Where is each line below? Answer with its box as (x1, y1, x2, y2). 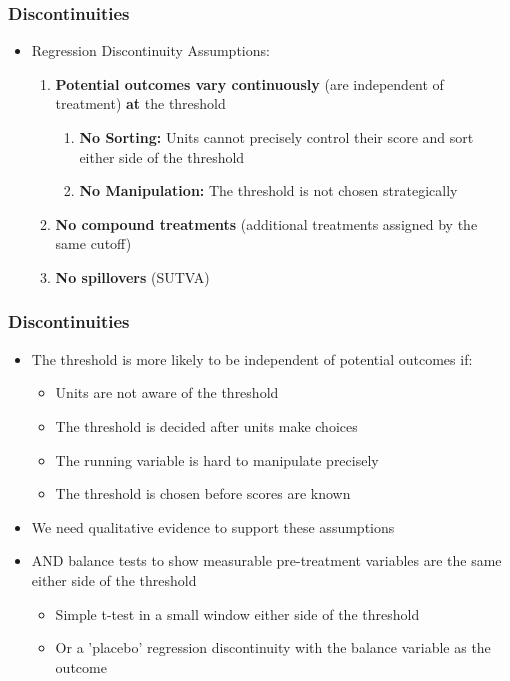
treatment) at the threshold (55, 93, 226, 114)
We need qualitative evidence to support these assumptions (31, 516, 395, 537)
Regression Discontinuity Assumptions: (31, 40, 270, 61)
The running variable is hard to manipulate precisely (55, 449, 379, 470)
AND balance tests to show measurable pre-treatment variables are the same (31, 550, 502, 571)
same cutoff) (55, 233, 132, 254)
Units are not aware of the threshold (55, 382, 279, 403)
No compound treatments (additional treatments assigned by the (55, 213, 478, 234)
